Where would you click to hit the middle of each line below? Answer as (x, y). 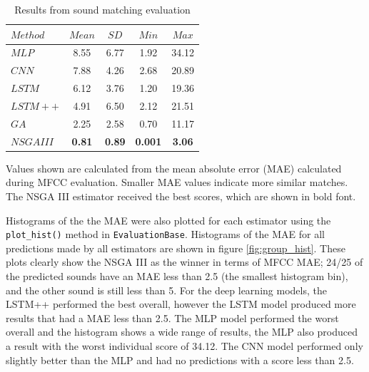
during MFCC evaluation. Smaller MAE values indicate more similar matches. (177, 182)
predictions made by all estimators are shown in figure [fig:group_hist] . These (176, 248)
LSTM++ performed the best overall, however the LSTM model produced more (181, 304)
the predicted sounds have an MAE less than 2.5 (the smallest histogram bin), (177, 275)
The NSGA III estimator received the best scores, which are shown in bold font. (181, 196)
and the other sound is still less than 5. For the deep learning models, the (166, 290)
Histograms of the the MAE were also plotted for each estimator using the (168, 220)
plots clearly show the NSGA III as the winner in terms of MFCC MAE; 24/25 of (184, 262)
